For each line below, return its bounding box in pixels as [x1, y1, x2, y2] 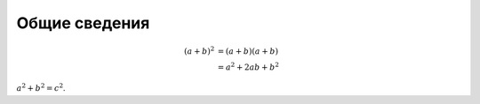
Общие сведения [16, 13, 150, 33]
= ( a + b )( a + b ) [217, 47, 279, 56]
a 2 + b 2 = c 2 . [16, 82, 66, 93]
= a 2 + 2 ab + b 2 [217, 61, 280, 72]
